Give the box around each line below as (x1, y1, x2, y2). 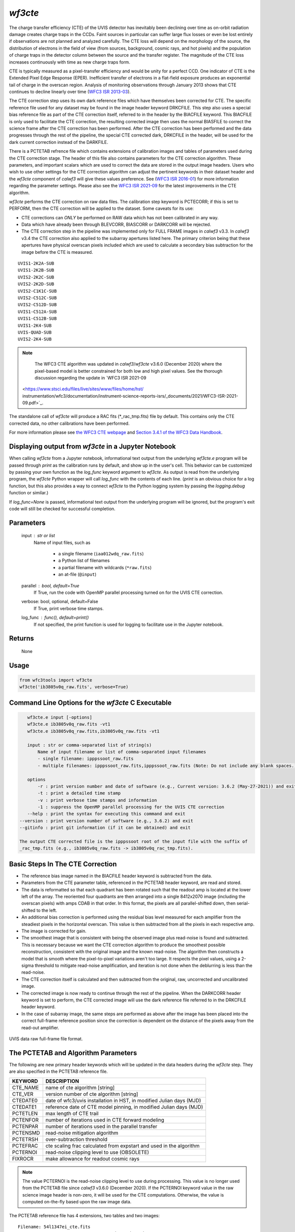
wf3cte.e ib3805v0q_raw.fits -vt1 (27, 721, 111, 727)
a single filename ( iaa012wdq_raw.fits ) (58, 551, 144, 557)
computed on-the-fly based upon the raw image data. (22, 1199, 132, 1205)
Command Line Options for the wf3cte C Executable (9, 698, 172, 707)
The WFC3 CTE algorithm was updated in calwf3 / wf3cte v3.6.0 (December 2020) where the (34, 361, 222, 367)
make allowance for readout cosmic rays (45, 1155, 140, 1162)
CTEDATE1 (12, 1103, 37, 1110)
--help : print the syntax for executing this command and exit (27, 811, 186, 817)
